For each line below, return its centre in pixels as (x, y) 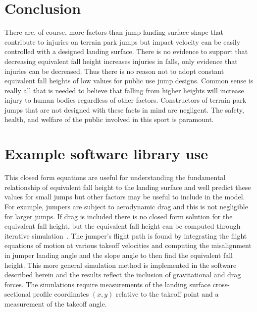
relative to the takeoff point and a (167, 294)
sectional (18, 294)
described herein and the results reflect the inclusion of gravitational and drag (123, 275)
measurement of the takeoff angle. (56, 303)
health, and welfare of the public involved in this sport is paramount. (109, 119)
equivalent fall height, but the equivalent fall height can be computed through (123, 226)
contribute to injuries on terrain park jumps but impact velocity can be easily (123, 41)
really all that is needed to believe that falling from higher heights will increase (124, 90)
